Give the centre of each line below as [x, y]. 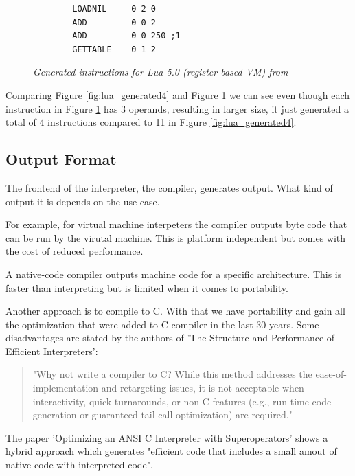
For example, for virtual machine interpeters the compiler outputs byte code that [176, 224]
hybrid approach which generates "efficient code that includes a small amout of [171, 451]
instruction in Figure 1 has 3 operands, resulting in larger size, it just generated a [177, 108]
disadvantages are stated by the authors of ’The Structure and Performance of [170, 338]
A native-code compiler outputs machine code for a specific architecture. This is [174, 274]
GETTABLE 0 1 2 [114, 49]
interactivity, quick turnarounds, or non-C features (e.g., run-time [171, 401]
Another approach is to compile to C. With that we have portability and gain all [175, 311]
